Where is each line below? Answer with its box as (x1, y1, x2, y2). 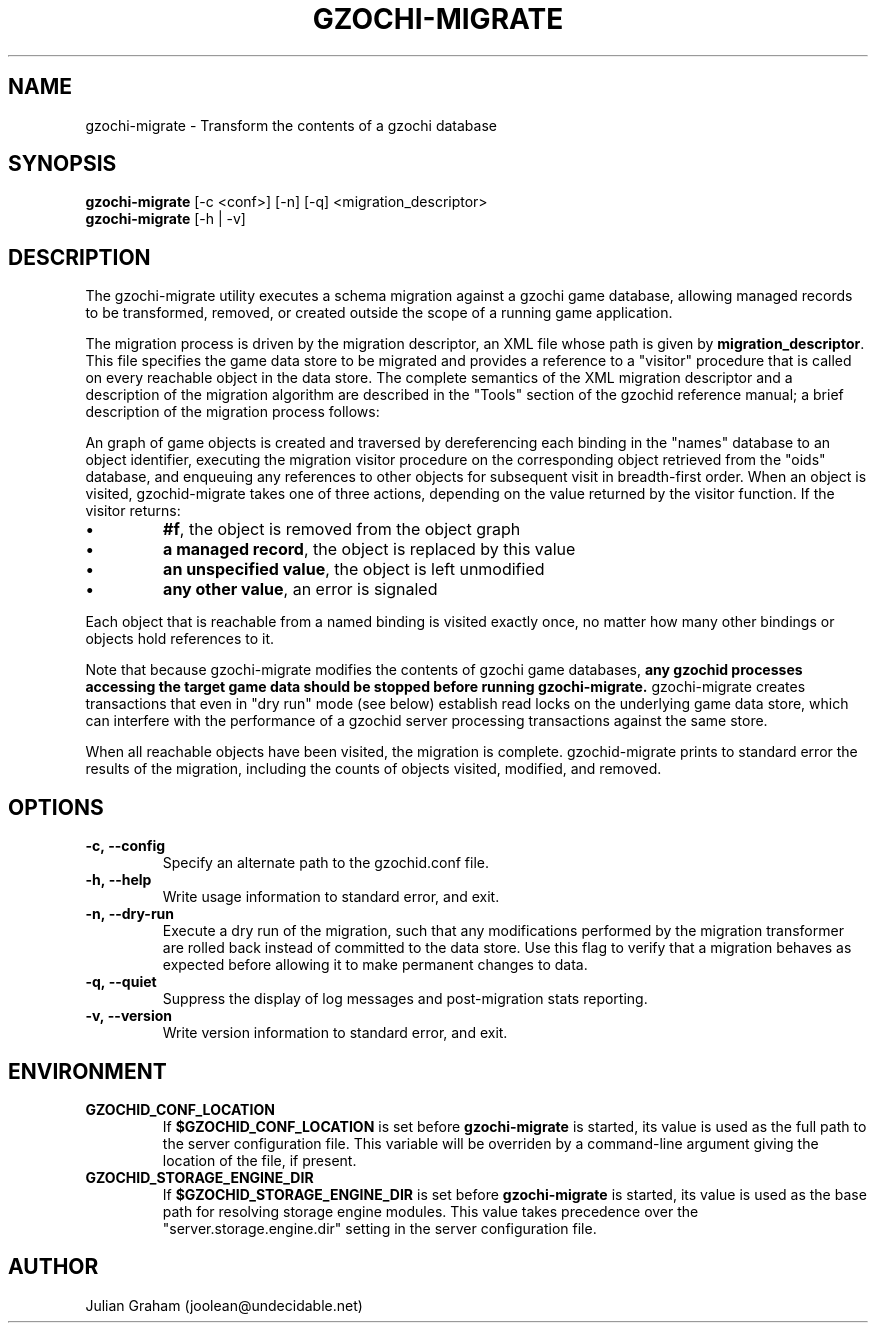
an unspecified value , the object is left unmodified (163, 559, 545, 580)
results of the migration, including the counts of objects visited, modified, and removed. (85, 760, 662, 778)
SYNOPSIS (8, 151, 117, 177)
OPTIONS (8, 794, 104, 820)
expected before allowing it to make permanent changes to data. (162, 956, 588, 974)
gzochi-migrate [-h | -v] (85, 210, 246, 228)
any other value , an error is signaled (163, 579, 438, 600)
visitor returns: (85, 502, 181, 520)
